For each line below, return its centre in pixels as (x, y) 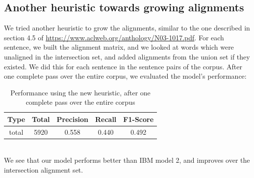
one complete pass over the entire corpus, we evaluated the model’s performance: (125, 76)
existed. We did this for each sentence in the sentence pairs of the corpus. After (123, 66)
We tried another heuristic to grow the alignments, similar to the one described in (127, 28)
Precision (72, 119)
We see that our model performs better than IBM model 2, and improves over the (127, 160)
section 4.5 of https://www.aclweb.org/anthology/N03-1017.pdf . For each (114, 37)
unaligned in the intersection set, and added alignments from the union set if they (127, 56)
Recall (106, 119)
